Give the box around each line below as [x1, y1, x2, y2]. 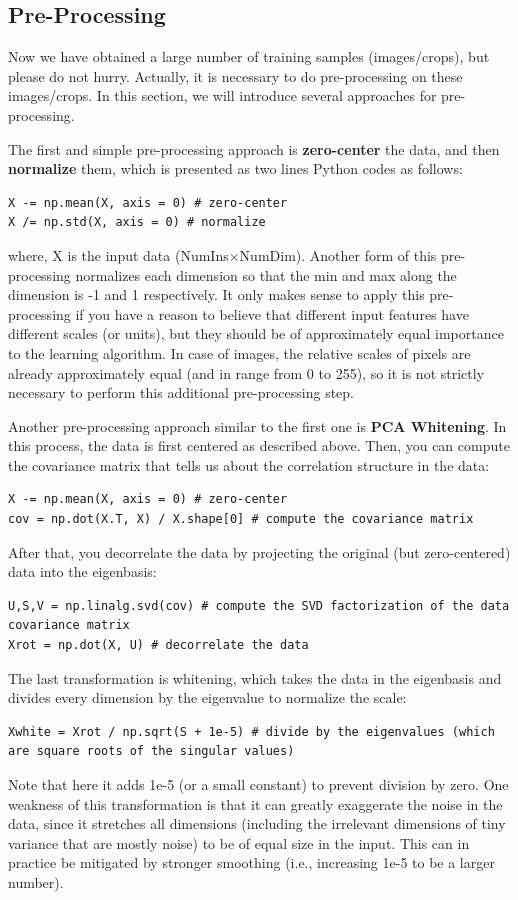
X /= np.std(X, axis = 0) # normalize [8, 215, 266, 230]
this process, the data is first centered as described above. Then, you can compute [8, 435, 510, 456]
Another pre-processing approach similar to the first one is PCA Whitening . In [8, 415, 507, 436]
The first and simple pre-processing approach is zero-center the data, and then [8, 138, 500, 159]
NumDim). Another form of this [239, 244, 437, 265]
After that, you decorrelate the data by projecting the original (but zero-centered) [8, 541, 511, 562]
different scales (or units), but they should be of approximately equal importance [8, 323, 504, 344]
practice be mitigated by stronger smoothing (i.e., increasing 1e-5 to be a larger [8, 852, 495, 873]
